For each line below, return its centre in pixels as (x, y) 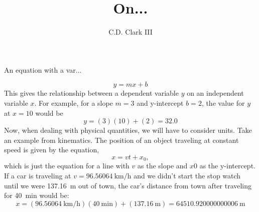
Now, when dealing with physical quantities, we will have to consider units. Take (128, 130)
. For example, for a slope (74, 102)
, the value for (223, 102)
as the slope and (163, 166)
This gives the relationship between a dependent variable (91, 93)
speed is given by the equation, (52, 150)
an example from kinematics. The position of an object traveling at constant (121, 140)
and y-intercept (160, 102)
